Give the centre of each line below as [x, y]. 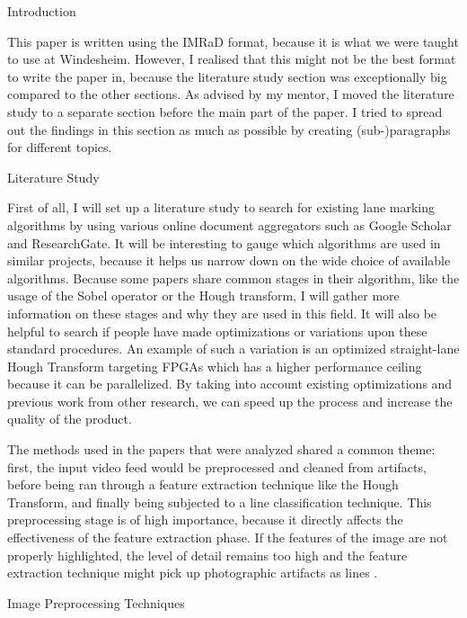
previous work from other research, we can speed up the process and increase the [230, 401]
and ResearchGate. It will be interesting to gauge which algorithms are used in [224, 242]
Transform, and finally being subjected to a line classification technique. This [220, 502]
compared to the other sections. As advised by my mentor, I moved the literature [231, 94]
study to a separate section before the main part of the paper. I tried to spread [225, 111]
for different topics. [60, 147]
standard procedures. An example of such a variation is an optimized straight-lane [233, 349]
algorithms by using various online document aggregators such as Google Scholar [229, 224]
